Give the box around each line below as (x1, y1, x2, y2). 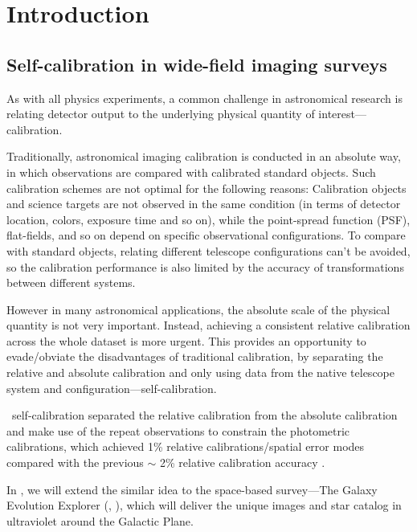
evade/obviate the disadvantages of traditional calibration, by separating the (6, 348, 383, 365)
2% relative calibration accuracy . (160, 454, 325, 471)
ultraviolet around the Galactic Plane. (6, 512, 194, 529)
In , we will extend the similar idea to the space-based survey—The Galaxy (6, 481, 378, 497)
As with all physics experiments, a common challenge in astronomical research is (6, 89, 403, 106)
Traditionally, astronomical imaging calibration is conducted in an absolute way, (6, 148, 401, 165)
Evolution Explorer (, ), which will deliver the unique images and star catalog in (6, 497, 402, 514)
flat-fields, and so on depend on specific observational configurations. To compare (6, 227, 406, 243)
